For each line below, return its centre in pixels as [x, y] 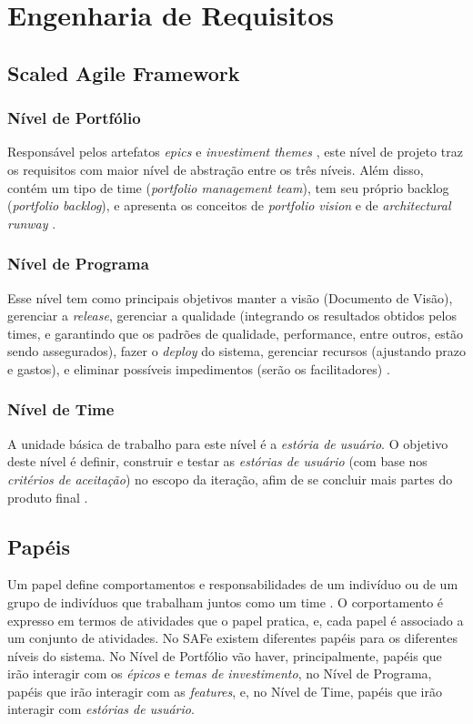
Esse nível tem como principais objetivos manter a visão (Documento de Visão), [230, 297]
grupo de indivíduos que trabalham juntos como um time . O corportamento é [226, 602]
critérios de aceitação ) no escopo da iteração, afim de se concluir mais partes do [230, 479]
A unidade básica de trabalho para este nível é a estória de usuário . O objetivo [228, 443]
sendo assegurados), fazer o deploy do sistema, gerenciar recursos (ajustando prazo [236, 351]
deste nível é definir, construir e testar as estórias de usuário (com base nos [217, 461]
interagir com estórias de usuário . [101, 709]
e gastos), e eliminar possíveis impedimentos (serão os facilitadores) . [199, 368]
